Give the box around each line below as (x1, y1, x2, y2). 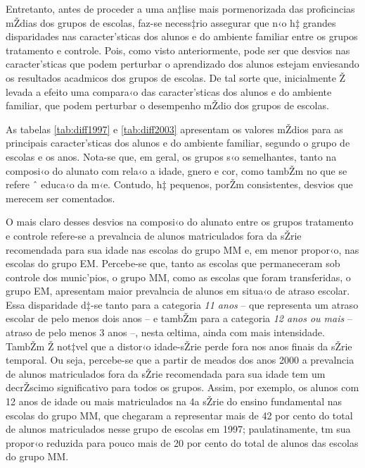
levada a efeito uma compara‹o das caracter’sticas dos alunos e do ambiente (6, 84, 332, 99)
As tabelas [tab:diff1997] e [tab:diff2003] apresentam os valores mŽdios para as (6, 121, 343, 136)
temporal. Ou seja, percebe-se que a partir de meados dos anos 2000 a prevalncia (6, 352, 354, 367)
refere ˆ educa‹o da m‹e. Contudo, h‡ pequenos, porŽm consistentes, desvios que (6, 177, 353, 192)
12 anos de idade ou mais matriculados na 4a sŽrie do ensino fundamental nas (6, 394, 342, 409)
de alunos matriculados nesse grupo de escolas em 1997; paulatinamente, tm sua (6, 421, 351, 436)
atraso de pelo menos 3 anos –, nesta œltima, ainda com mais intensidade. (6, 325, 325, 340)
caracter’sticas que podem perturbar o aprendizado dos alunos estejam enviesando (6, 56, 359, 71)
